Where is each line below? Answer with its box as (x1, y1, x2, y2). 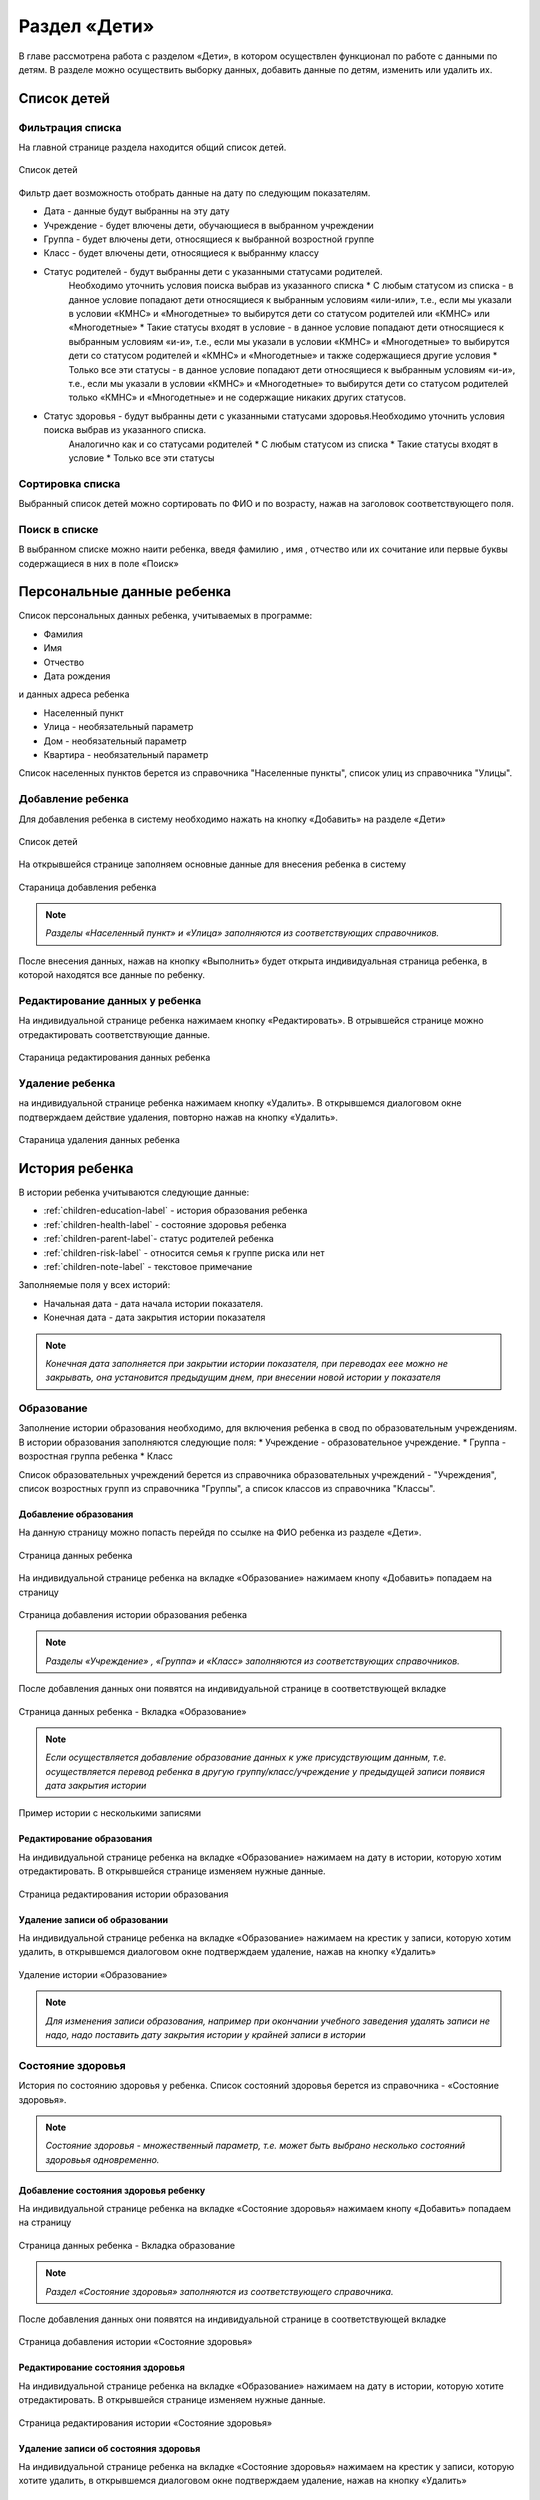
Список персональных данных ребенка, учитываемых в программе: (18, 610, 313, 622)
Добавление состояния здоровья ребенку (18, 2184, 206, 2196)
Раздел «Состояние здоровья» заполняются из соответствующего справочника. (45, 2285, 394, 2297)
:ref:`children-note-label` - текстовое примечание (43, 1260, 253, 1272)
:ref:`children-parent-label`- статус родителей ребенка (43, 1233, 274, 1245)
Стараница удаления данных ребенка (18, 1134, 180, 1146)
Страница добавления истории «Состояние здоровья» (18, 2336, 253, 2348)
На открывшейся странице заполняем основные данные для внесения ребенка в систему (18, 858, 407, 870)
